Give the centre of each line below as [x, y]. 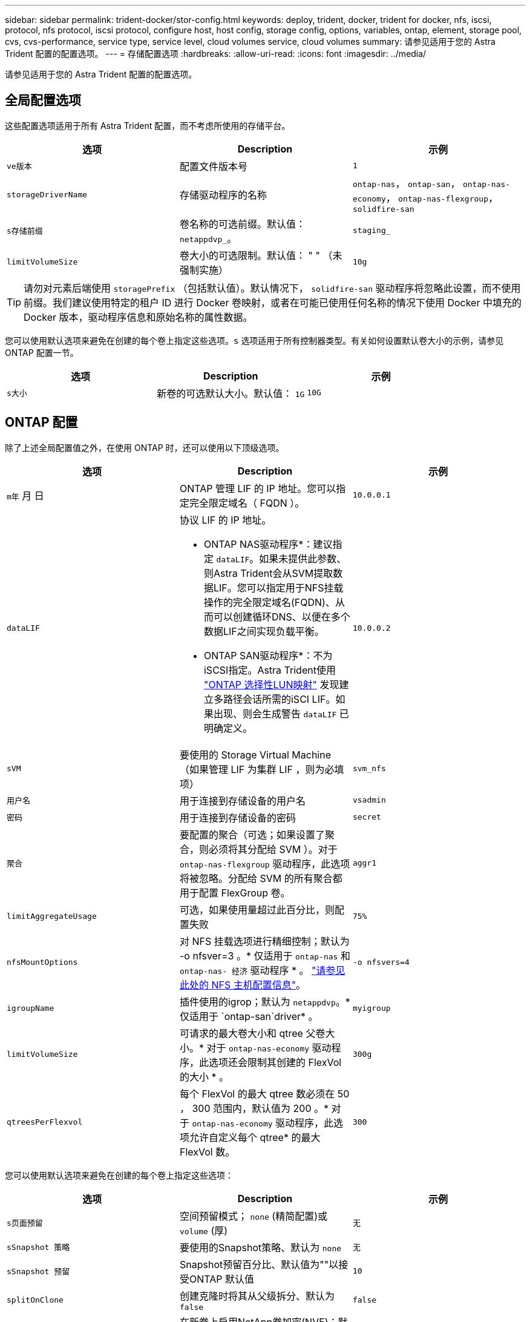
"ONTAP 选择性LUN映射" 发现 [271, 684]
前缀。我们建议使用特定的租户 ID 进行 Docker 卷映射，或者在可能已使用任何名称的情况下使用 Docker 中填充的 [273, 302]
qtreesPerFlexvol [45, 1122]
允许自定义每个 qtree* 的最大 [255, 1137]
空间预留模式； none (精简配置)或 [253, 1216]
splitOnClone [35, 1300]
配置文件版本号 [213, 166]
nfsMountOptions [42, 962]
